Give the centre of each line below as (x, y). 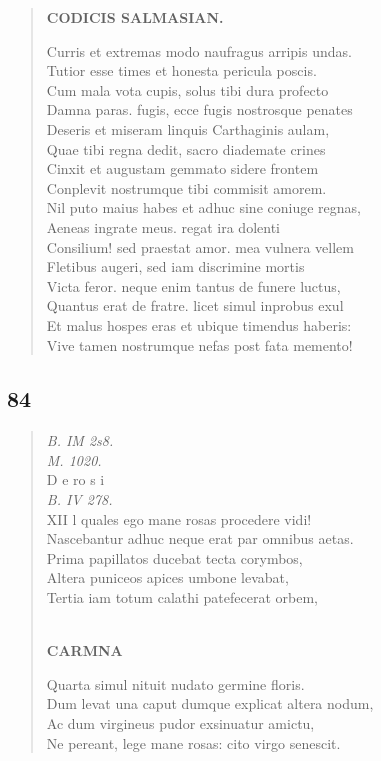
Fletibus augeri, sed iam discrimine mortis (175, 266)
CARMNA (84, 650)
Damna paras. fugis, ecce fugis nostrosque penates (199, 109)
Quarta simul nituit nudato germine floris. (175, 683)
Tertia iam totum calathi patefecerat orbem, (182, 597)
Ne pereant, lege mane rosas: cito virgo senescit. (193, 742)
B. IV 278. (79, 499)
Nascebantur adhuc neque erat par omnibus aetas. (200, 538)
